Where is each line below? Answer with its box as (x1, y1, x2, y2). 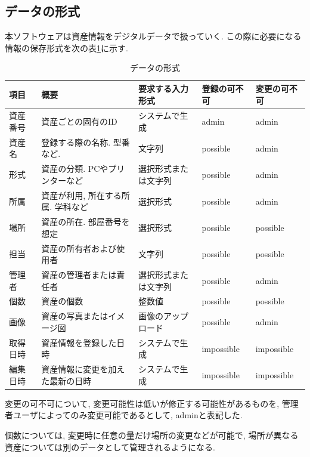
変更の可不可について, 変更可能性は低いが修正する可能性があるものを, (5, 397, 280, 409)
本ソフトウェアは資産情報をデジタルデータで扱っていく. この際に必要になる (5, 30, 302, 42)
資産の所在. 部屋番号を (41, 215, 130, 228)
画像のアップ (138, 310, 188, 322)
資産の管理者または (41, 268, 117, 281)
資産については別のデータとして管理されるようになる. (5, 440, 215, 453)
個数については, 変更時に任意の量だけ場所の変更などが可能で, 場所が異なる (5, 429, 299, 441)
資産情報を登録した (41, 336, 117, 348)
